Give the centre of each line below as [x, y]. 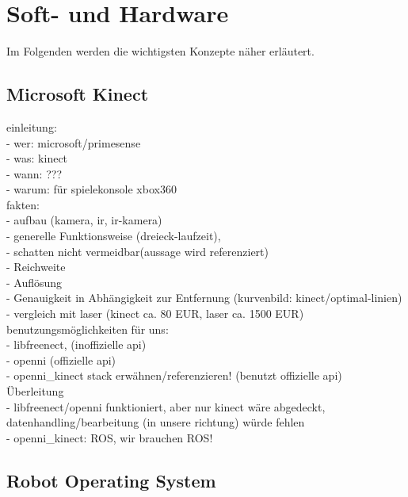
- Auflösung [34, 282]
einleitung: [32, 126]
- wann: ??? [34, 173]
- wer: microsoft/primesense [74, 142]
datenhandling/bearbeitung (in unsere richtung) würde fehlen [156, 422]
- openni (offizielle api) [61, 359]
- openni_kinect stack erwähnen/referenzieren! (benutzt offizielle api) [174, 375]
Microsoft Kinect [78, 94]
